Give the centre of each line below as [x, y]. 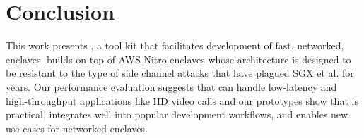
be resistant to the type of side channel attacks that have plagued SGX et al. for [180, 73]
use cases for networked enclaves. [77, 128]
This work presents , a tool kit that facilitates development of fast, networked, [175, 45]
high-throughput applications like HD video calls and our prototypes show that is [182, 100]
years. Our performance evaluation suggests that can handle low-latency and [171, 86]
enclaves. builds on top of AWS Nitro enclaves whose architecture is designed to [178, 59]
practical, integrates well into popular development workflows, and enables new [177, 114]
